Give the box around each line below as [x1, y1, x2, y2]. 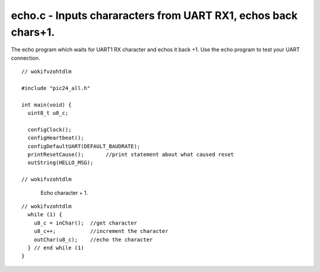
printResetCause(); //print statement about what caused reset [27, 151, 234, 158]
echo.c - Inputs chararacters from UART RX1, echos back [11, 9, 298, 22]
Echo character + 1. [40, 189, 88, 196]
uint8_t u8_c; [27, 110, 69, 117]
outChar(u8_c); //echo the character [33, 236, 153, 243]
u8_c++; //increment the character [33, 228, 169, 235]
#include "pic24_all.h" [21, 85, 91, 91]
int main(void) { [21, 101, 72, 108]
